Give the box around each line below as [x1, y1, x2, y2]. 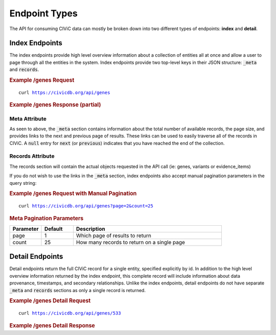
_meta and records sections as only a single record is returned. [9, 287, 146, 293]
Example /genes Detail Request [9, 297, 91, 304]
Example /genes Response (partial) [9, 101, 101, 108]
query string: [9, 180, 37, 186]
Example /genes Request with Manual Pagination [9, 190, 137, 197]
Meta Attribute [9, 115, 47, 122]
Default [44, 225, 63, 232]
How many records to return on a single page [76, 238, 185, 246]
